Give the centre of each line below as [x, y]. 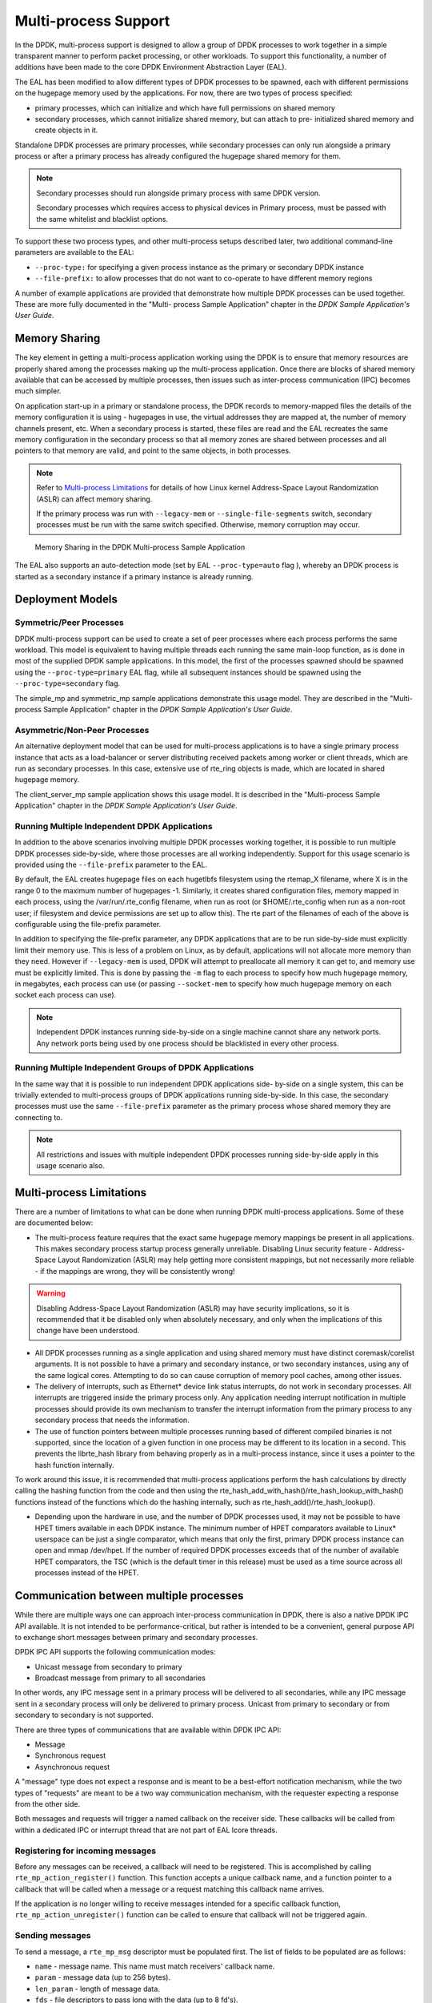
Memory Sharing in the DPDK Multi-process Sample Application [140, 547]
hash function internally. [75, 1465]
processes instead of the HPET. [87, 1573]
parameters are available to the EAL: [75, 252]
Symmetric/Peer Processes [69, 623]
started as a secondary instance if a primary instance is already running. [134, 576]
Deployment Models [66, 600]
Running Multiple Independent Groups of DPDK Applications [134, 1068]
